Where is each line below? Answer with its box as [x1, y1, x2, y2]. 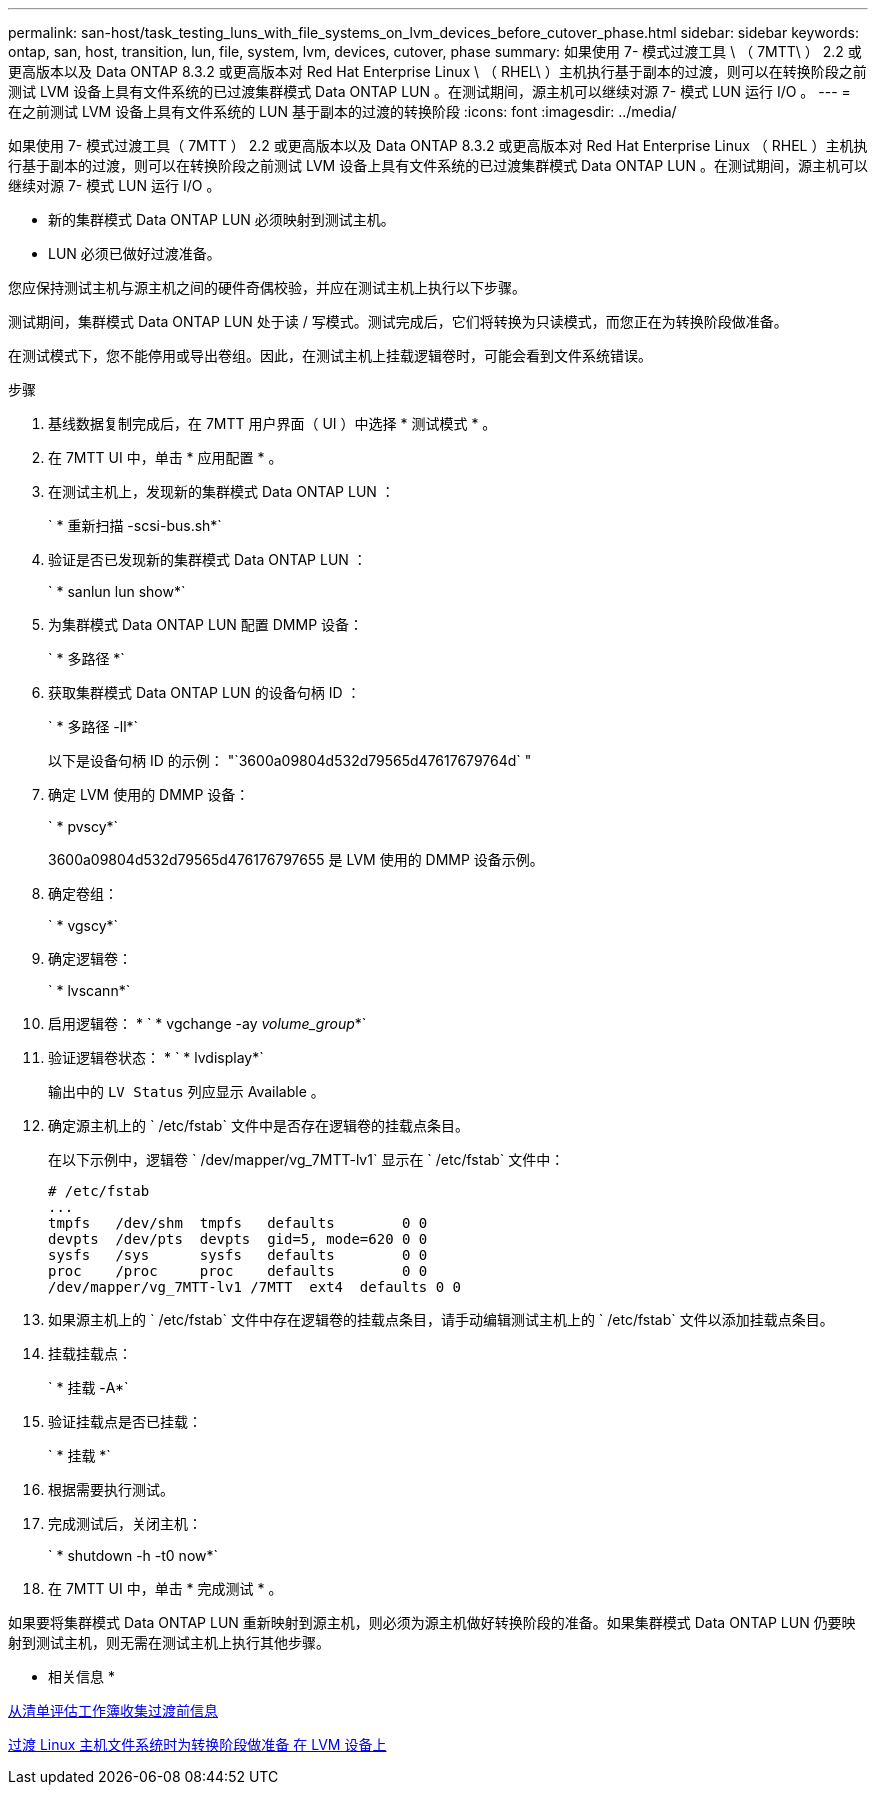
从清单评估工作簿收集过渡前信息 [8, 1702, 218, 1719]
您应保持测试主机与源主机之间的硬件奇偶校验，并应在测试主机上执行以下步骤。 [8, 279, 526, 296]
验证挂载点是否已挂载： [48, 1413, 202, 1430]
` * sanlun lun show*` [48, 583, 186, 600]
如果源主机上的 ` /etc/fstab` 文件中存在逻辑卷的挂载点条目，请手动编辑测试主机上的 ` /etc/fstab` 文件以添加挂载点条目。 [48, 1311, 834, 1328]
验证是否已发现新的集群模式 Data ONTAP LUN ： [48, 551, 367, 568]
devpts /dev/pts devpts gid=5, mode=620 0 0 [48, 1231, 428, 1247]
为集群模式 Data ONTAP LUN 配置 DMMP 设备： [48, 616, 364, 633]
